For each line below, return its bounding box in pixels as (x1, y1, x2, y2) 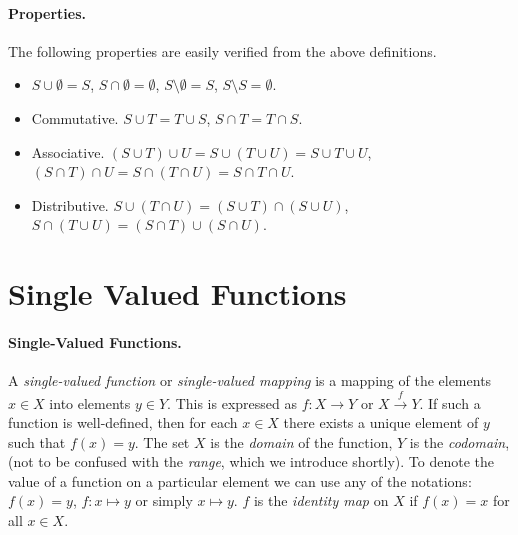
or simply (135, 490, 193, 511)
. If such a (419, 392, 481, 413)
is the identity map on (253, 490, 389, 511)
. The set (134, 431, 190, 452)
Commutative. (31, 107, 119, 128)
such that (8, 431, 66, 452)
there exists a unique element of (283, 412, 479, 433)
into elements (49, 392, 131, 413)
